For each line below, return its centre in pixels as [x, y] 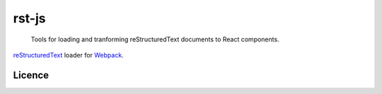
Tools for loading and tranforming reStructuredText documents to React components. [155, 39]
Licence [31, 75]
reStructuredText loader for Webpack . [68, 55]
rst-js [29, 18]
